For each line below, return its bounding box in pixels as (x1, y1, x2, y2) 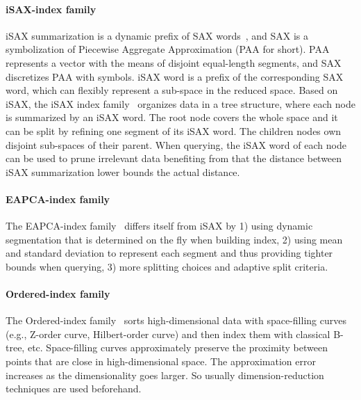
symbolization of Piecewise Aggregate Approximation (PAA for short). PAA (6, 42, 330, 56)
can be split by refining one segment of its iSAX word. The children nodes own (6, 123, 342, 138)
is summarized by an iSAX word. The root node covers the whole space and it (6, 110, 338, 125)
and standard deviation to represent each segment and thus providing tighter (6, 246, 333, 260)
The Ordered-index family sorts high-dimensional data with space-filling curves (6, 313, 346, 328)
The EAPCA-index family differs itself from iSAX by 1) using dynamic (6, 218, 313, 233)
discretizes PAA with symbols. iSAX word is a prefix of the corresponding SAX (6, 69, 344, 83)
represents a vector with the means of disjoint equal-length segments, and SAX (6, 55, 342, 70)
